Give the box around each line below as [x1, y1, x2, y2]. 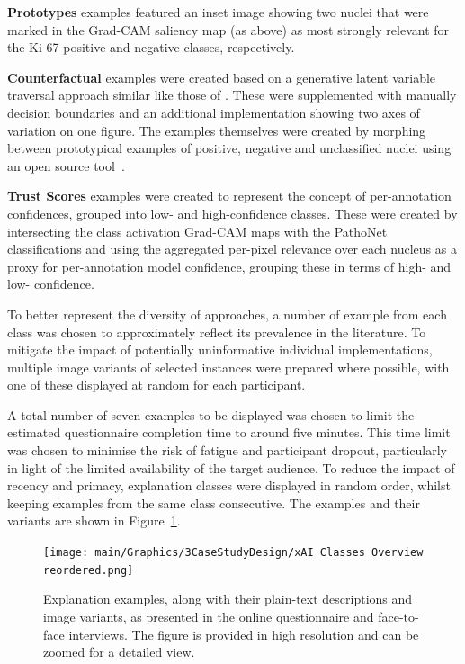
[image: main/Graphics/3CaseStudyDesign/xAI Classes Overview [43, 546, 424, 560]
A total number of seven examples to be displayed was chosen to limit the [7, 405, 415, 424]
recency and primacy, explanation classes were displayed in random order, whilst [7, 476, 451, 495]
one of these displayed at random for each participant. [7, 375, 306, 394]
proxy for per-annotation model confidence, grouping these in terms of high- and [7, 256, 452, 275]
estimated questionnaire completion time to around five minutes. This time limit [7, 423, 451, 442]
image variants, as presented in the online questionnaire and [43, 606, 374, 625]
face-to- [378, 606, 419, 625]
